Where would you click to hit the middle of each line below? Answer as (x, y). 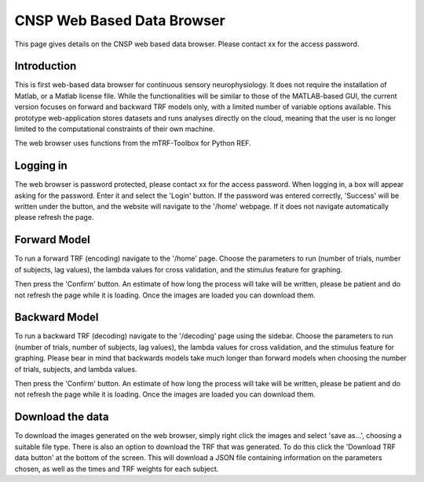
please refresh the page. (54, 217)
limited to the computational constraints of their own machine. (115, 129)
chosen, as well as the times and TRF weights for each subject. (117, 469)
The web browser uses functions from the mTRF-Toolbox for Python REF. (133, 143)
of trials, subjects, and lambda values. (76, 369)
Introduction (46, 66)
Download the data (62, 417)
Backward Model (57, 318)
